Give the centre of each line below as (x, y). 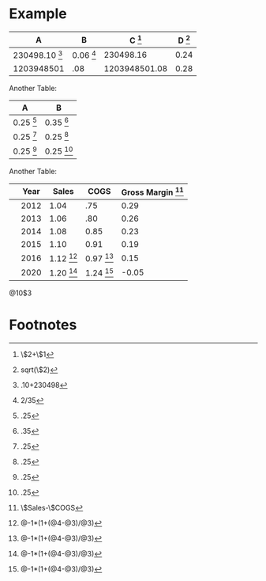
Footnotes (43, 325)
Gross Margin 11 (152, 192)
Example (38, 14)
